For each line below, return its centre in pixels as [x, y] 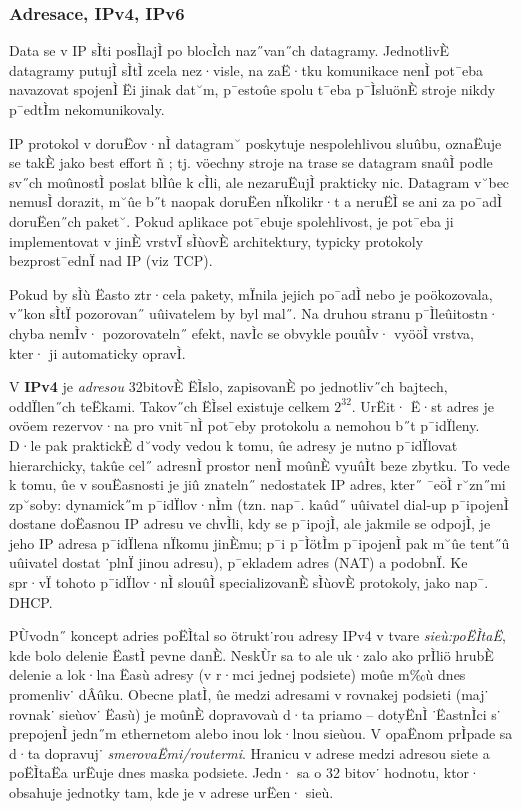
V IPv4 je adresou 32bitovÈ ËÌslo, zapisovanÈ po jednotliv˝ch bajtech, [228, 386]
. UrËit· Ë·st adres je [422, 405]
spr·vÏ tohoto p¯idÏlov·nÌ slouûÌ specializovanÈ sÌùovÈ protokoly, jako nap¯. [249, 582]
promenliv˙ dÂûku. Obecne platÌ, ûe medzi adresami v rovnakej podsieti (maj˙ [249, 694]
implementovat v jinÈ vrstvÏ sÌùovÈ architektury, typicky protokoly [216, 240]
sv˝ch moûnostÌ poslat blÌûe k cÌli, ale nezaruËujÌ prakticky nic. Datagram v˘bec [259, 181]
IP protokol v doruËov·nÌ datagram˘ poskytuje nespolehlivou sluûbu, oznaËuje [255, 142]
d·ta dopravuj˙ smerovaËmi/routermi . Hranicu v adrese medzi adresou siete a [249, 752]
